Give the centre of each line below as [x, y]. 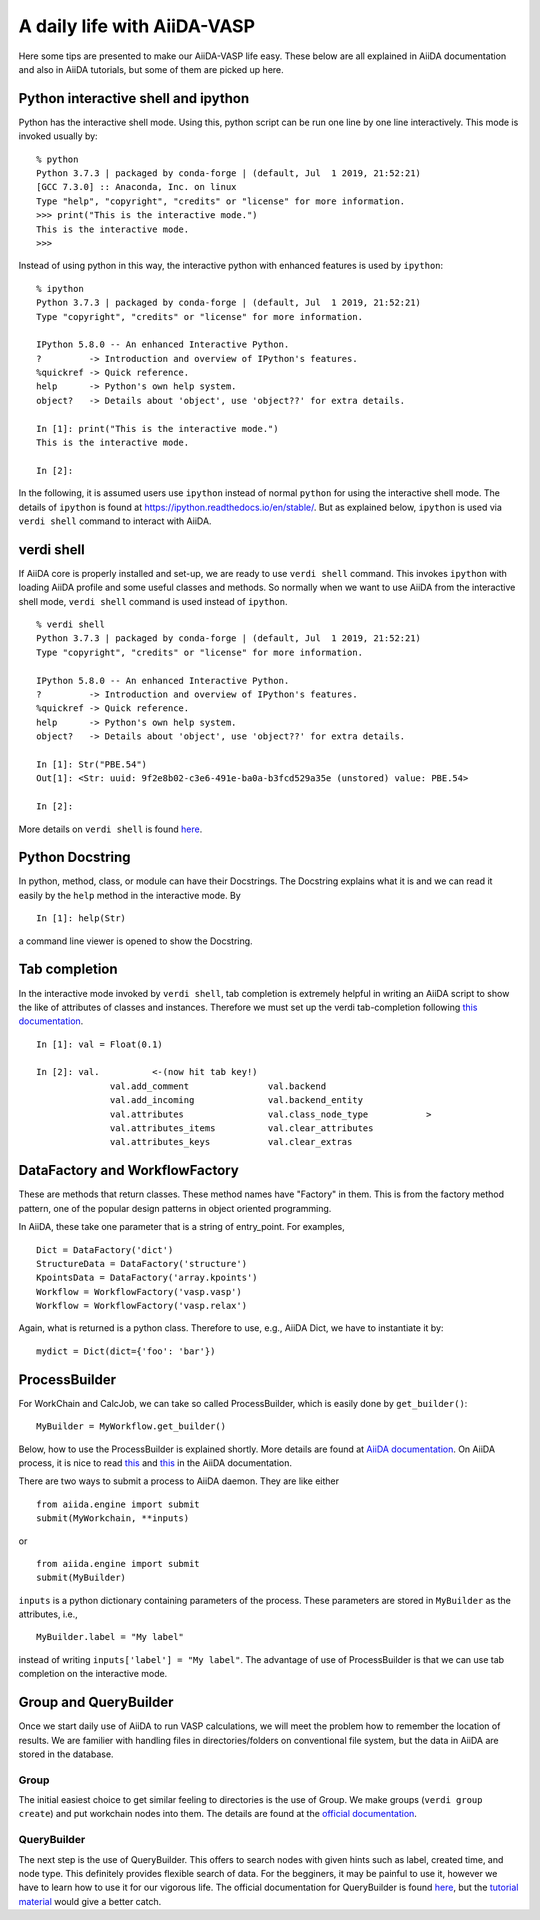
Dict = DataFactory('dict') [105, 1249]
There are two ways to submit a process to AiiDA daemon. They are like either [179, 1481]
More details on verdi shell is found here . [110, 829]
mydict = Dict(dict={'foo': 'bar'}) [126, 1351]
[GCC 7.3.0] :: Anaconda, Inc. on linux [136, 187]
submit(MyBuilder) [81, 1578]
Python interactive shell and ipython [134, 98]
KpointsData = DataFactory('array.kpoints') [147, 1278]
